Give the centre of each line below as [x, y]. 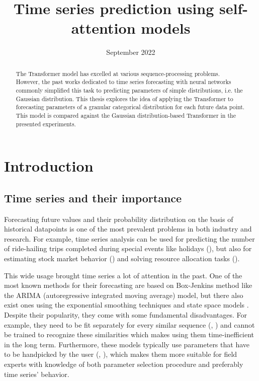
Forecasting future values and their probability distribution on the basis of [119, 219]
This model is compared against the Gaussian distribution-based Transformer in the [126, 115]
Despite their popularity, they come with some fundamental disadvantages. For [126, 315]
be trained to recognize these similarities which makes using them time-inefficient [129, 334]
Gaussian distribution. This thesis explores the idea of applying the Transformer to [124, 98]
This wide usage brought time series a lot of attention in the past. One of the [123, 275]
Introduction [49, 166]
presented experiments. [46, 124]
